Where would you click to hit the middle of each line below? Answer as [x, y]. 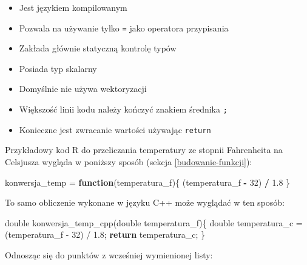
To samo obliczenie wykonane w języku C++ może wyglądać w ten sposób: [145, 202]
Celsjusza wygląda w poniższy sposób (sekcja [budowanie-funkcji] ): [129, 161]
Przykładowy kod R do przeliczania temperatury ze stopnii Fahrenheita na [144, 150]
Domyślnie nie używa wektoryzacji [83, 89]
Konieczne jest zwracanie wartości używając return [115, 129]
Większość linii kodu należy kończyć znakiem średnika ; [123, 109]
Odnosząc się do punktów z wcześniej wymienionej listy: [109, 254]
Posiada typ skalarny [58, 68]
